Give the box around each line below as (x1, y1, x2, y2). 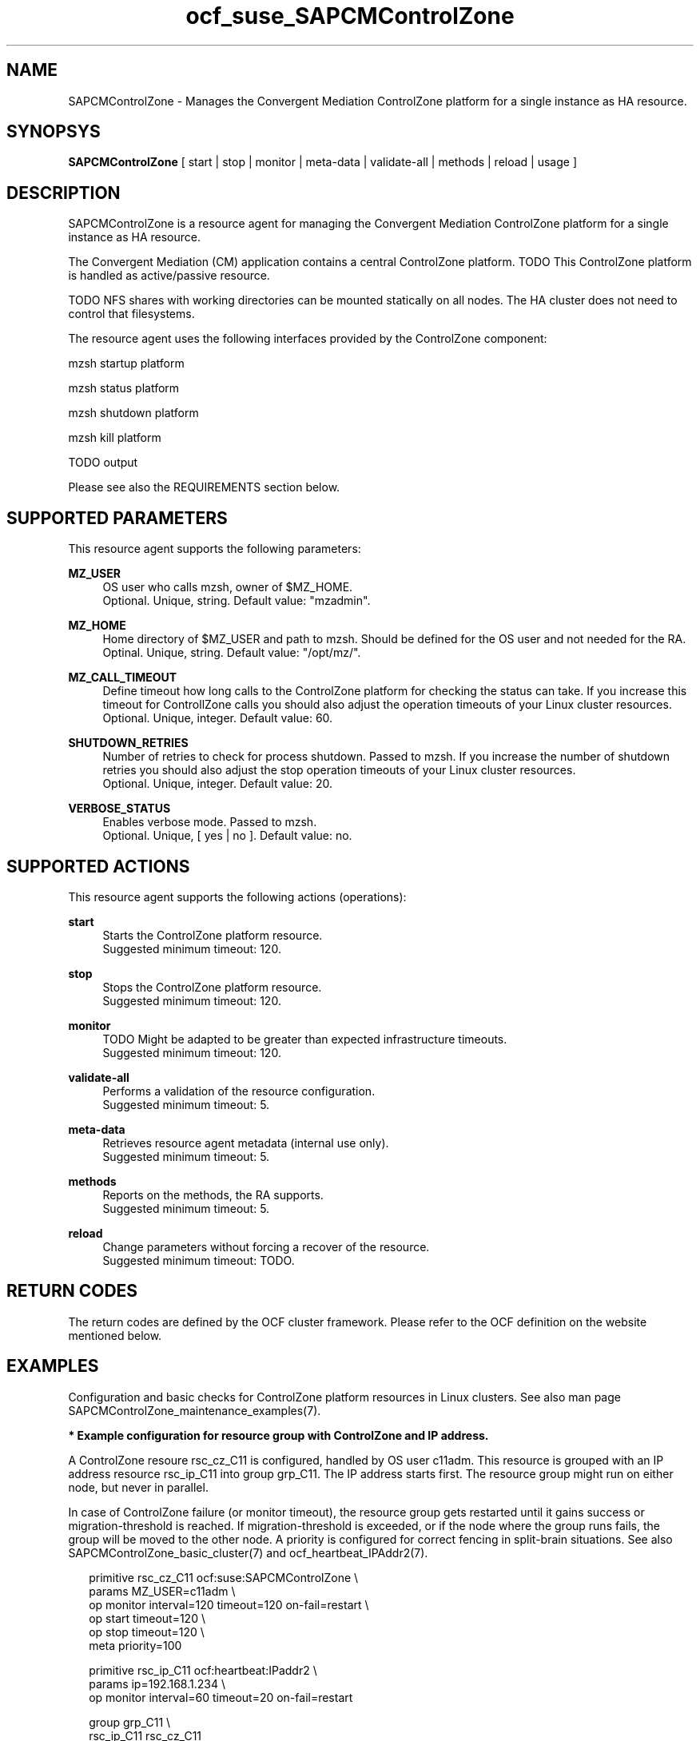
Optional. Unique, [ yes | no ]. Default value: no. (102, 829, 352, 843)
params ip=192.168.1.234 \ (89, 1676, 225, 1691)
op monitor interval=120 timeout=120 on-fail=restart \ (89, 1597, 369, 1612)
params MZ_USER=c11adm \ (89, 1584, 236, 1598)
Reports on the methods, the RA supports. (102, 1187, 324, 1202)
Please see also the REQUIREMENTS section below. (68, 480, 340, 495)
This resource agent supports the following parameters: (68, 542, 361, 556)
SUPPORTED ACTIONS (6, 856, 190, 876)
